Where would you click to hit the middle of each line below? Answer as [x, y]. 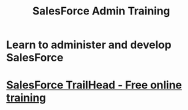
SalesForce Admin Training [101, 11]
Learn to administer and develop [89, 45]
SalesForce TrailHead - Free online [94, 85]
